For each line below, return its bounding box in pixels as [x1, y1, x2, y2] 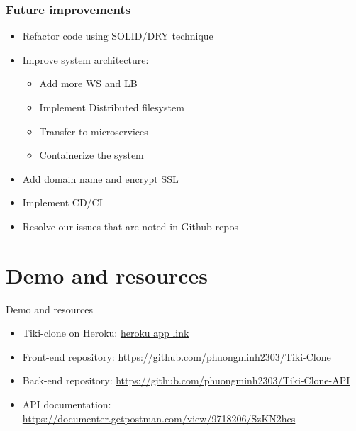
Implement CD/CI [22, 195, 103, 210]
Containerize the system [39, 147, 144, 162]
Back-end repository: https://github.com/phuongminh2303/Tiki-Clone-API [22, 373, 350, 388]
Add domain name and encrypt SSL [22, 171, 179, 186]
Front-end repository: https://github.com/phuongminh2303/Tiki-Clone [22, 349, 331, 364]
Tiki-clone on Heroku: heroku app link [22, 325, 189, 340]
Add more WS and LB [39, 76, 138, 91]
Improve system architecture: [22, 52, 149, 67]
